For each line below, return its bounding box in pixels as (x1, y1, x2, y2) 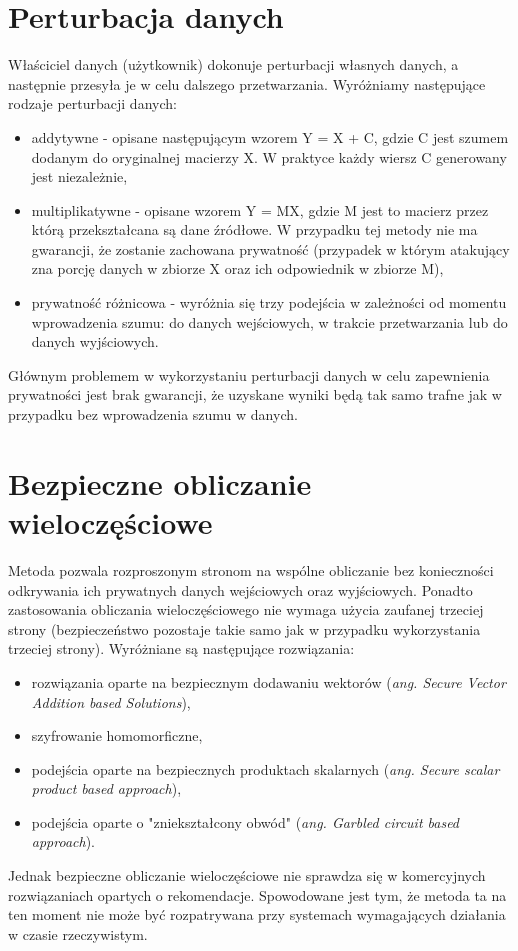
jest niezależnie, (31, 166, 128, 187)
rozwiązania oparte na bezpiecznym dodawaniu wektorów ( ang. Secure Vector (31, 671, 506, 692)
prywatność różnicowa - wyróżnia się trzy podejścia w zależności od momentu (31, 292, 507, 313)
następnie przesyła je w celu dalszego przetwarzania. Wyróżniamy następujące (8, 73, 486, 94)
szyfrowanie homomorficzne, (31, 725, 203, 746)
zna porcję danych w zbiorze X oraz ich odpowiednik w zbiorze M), (31, 258, 444, 279)
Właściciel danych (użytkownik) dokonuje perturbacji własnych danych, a (8, 54, 459, 75)
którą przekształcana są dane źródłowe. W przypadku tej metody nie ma (31, 219, 478, 240)
